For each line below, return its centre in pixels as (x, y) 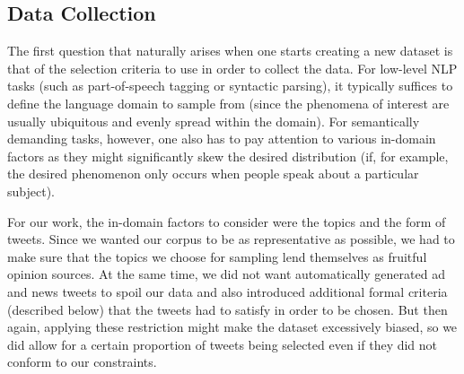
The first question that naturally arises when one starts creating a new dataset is (230, 51)
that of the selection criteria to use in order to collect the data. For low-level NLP (232, 68)
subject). (31, 191)
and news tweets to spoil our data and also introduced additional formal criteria (228, 291)
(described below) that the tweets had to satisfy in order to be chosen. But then (228, 309)
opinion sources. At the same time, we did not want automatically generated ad (226, 274)
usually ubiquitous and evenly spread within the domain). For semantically (214, 121)
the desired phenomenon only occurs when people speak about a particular (213, 174)
